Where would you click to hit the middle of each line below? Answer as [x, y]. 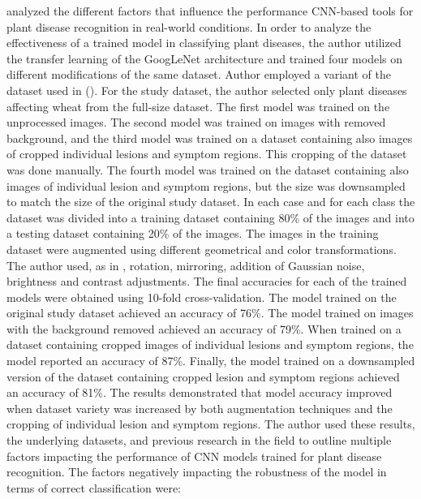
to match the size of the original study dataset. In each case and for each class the [211, 202]
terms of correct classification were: [94, 487]
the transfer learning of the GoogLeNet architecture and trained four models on [205, 58]
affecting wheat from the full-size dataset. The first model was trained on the [198, 106]
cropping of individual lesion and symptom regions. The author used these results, [211, 424]
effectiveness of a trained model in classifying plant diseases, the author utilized [204, 43]
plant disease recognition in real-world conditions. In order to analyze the [189, 26]
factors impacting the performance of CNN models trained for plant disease [194, 456]
